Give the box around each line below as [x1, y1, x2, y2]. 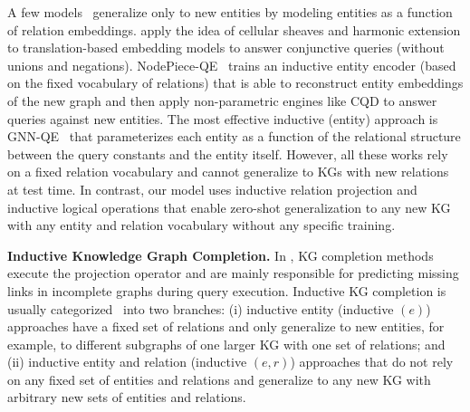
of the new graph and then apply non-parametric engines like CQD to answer [7, 91, 437, 110]
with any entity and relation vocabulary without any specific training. [7, 216, 396, 235]
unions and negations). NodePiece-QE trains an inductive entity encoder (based [7, 55, 456, 74]
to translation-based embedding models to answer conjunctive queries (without [7, 38, 445, 57]
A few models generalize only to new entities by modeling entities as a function [7, 3, 453, 21]
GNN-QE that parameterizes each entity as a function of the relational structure [7, 127, 461, 146]
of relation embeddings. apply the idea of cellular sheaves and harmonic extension [7, 20, 461, 39]
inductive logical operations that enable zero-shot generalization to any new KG [7, 197, 451, 216]
